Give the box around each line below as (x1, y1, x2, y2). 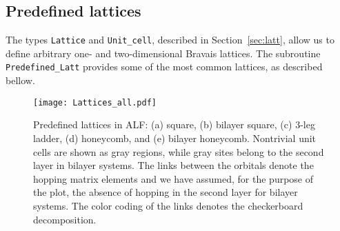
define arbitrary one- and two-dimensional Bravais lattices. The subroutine (6, 46, 321, 60)
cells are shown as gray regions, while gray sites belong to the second (33, 144, 324, 159)
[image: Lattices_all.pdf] (33, 97, 157, 108)
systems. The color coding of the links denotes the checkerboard (33, 198, 303, 212)
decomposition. (33, 212, 97, 226)
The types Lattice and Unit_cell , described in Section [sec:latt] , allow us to (6, 32, 334, 47)
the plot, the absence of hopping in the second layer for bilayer (33, 185, 298, 199)
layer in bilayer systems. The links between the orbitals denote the (33, 158, 314, 172)
